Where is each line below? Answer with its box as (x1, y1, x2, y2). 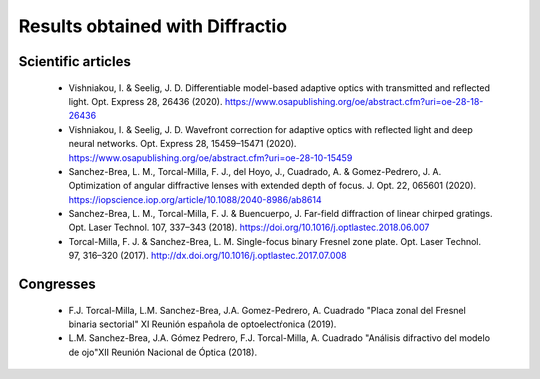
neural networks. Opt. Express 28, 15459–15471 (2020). (68, 138, 297, 150)
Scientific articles (18, 53, 132, 70)
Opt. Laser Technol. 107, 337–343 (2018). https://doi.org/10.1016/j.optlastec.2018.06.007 (68, 221, 430, 234)
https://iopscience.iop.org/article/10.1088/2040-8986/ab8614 (68, 193, 322, 205)
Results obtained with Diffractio (18, 15, 288, 37)
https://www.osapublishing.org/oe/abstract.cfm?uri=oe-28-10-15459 (68, 151, 353, 164)
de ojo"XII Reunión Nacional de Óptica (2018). (68, 346, 258, 358)
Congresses (18, 276, 97, 293)
